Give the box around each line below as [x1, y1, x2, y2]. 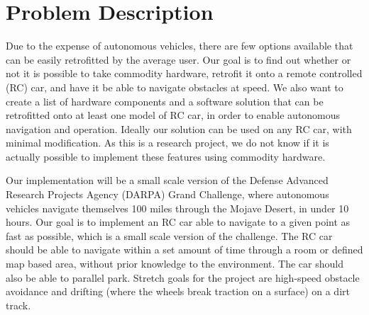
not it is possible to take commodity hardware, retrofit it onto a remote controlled [6, 66, 363, 81]
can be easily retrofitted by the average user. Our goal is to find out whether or [6, 52, 351, 67]
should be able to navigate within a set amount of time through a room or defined [6, 242, 363, 257]
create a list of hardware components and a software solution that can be [6, 93, 324, 108]
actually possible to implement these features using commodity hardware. [6, 149, 326, 164]
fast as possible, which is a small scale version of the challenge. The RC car [6, 228, 333, 243]
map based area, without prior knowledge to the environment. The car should [6, 256, 343, 271]
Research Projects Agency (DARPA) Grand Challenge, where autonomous [6, 187, 329, 202]
